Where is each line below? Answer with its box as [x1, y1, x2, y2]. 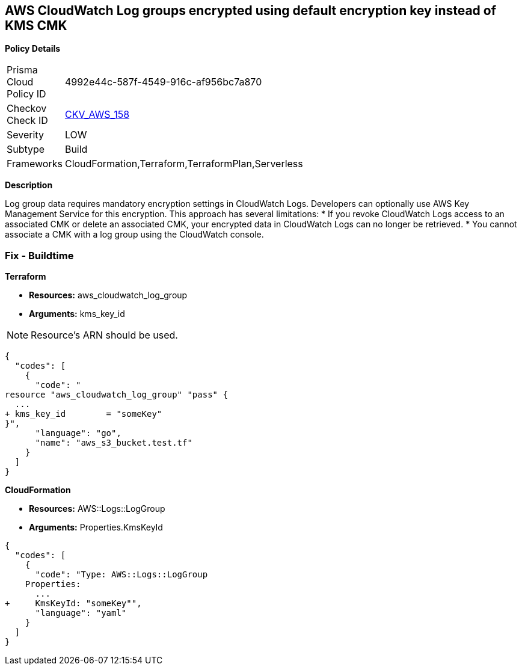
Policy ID [7, 88, 46, 100]
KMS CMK [5, 18, 67, 33]
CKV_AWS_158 [64, 108, 130, 121]
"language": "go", [35, 428, 121, 438]
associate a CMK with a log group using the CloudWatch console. [5, 229, 264, 240]
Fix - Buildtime [5, 249, 74, 262]
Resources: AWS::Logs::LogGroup [29, 503, 165, 514]
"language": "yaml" [35, 608, 127, 618]
